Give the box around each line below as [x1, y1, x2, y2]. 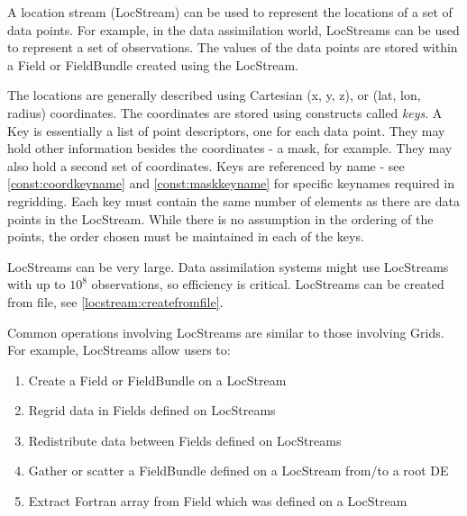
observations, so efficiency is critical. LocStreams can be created [91, 275, 444, 294]
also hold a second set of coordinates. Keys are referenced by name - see [7, 156, 405, 175]
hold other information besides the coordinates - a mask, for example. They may [7, 139, 453, 158]
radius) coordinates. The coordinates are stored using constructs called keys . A [7, 103, 443, 122]
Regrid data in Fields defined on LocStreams [28, 401, 276, 420]
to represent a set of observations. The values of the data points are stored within [7, 38, 458, 57]
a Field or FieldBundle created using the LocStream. [7, 55, 298, 74]
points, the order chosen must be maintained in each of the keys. [7, 227, 364, 246]
